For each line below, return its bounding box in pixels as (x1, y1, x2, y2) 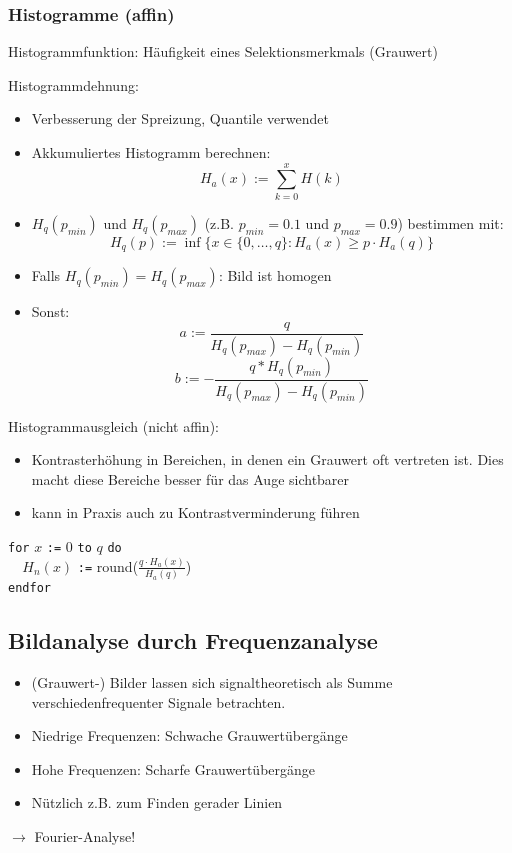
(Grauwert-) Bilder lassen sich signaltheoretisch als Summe (31, 672, 393, 693)
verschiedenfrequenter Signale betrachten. (31, 691, 286, 712)
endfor (8, 581, 51, 596)
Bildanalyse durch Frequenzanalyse (8, 625, 378, 656)
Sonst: (31, 301, 70, 322)
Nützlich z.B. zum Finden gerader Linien (31, 792, 283, 813)
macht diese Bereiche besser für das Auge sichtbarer (31, 468, 350, 489)
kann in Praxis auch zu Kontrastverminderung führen (31, 502, 360, 523)
